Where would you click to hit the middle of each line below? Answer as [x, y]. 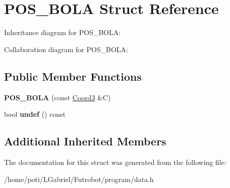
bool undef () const [35, 114]
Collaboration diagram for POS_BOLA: [66, 49]
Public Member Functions [73, 76]
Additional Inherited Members [85, 141]
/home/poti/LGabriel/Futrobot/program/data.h [79, 179]
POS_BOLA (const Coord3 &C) [57, 97]
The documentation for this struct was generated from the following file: [115, 162]
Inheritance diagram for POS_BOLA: [63, 32]
